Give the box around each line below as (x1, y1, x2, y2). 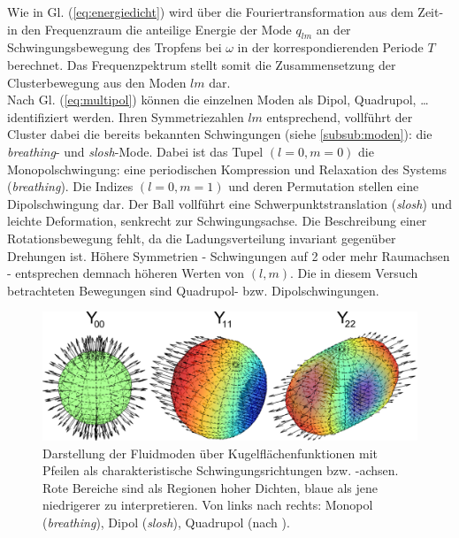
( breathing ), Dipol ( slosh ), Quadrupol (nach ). (42, 513, 290, 532)
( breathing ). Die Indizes (7, 177, 134, 196)
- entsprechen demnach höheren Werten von (7, 264, 245, 282)
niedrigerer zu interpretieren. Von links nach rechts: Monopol (42, 496, 373, 514)
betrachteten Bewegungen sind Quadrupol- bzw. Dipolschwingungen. (7, 281, 379, 299)
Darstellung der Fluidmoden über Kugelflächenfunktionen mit (42, 443, 379, 462)
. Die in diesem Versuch (289, 264, 418, 282)
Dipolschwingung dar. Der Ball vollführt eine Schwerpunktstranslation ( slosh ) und (7, 194, 452, 212)
